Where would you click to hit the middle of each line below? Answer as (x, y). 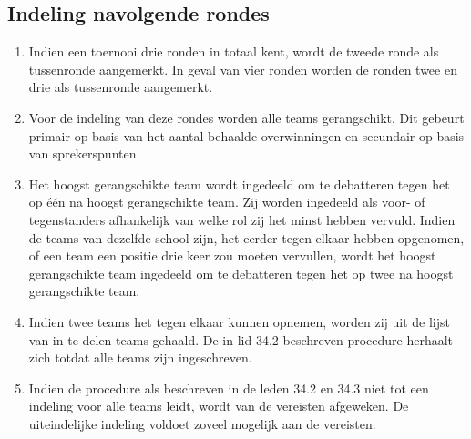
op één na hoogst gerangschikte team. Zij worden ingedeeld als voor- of (227, 202)
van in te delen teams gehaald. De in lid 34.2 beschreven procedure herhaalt (241, 339)
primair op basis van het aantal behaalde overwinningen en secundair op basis (246, 135)
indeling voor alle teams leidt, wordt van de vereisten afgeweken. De (219, 406)
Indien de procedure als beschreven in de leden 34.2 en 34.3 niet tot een (229, 388)
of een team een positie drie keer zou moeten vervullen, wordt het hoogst (232, 255)
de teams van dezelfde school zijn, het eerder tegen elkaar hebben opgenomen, (246, 237)
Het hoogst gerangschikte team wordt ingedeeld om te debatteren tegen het (239, 184)
